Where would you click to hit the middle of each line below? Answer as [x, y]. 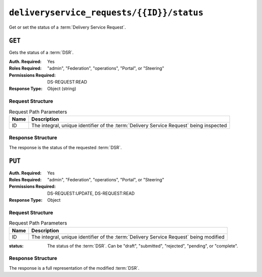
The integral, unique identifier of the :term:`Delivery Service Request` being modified [128, 237]
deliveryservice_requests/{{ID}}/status [106, 13]
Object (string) [62, 89]
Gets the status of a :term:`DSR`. [41, 52]
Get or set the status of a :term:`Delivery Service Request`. [67, 27]
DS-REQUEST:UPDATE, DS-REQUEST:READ [91, 193]
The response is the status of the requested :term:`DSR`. [65, 147]
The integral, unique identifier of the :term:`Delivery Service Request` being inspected [129, 125]
